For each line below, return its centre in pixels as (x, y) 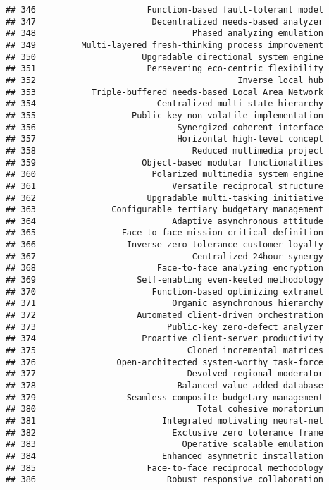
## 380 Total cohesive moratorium (165, 409)
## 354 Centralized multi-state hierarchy (165, 104)
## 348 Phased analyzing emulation (165, 33)
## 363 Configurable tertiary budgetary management (165, 210)
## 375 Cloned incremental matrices (165, 351)
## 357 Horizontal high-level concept (165, 139)
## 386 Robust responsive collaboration (165, 480)
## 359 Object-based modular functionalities (165, 163)
